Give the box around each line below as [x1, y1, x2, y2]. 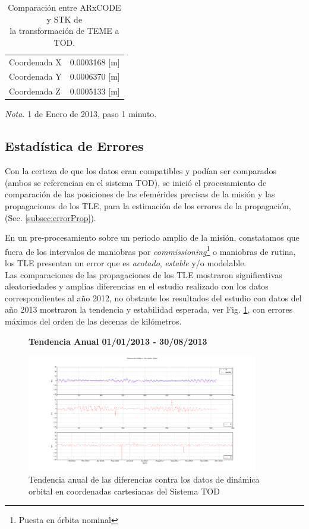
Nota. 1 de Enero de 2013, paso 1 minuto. [5, 108, 157, 120]
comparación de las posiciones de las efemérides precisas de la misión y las [5, 188, 275, 200]
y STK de [46, 12, 83, 25]
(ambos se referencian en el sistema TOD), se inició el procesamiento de [5, 176, 267, 188]
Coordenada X [9, 55, 62, 68]
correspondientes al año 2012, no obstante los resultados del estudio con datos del [5, 291, 302, 304]
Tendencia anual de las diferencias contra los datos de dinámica [29, 473, 260, 486]
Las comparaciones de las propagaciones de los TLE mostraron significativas [5, 268, 282, 281]
